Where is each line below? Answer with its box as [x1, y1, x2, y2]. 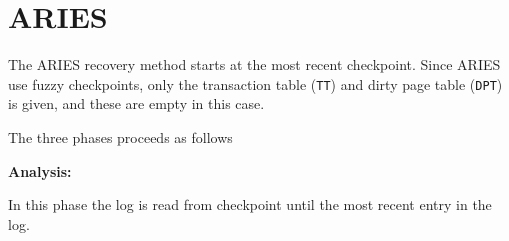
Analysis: [8, 160, 72, 181]
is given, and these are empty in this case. [8, 93, 265, 114]
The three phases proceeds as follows [8, 126, 233, 147]
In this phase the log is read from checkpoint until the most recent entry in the [8, 194, 492, 215]
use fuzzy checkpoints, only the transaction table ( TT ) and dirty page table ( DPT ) [8, 73, 503, 94]
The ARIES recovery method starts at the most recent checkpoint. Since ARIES [8, 54, 501, 75]
